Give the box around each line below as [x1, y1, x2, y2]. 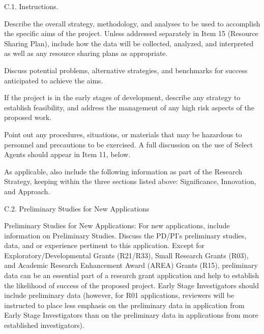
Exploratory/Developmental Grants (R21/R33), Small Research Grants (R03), [4, 250, 249, 260]
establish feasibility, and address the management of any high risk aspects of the [4, 102, 254, 112]
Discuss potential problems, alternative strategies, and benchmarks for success [4, 65, 248, 75]
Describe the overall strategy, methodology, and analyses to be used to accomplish [4, 18, 260, 28]
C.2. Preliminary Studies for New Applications [4, 203, 150, 214]
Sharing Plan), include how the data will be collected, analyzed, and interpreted [4, 38, 254, 48]
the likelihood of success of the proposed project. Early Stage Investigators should [4, 280, 259, 290]
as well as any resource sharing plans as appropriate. [4, 48, 168, 58]
